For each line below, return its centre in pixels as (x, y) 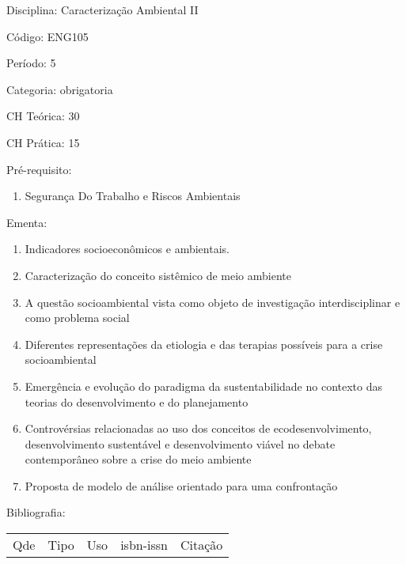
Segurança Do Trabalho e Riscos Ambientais (133, 196)
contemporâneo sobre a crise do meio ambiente (138, 459)
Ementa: (27, 222)
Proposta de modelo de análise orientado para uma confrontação (181, 485)
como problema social (77, 318)
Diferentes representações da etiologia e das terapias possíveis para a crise (204, 344)
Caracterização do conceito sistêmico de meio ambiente (158, 275)
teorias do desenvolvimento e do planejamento (137, 401)
